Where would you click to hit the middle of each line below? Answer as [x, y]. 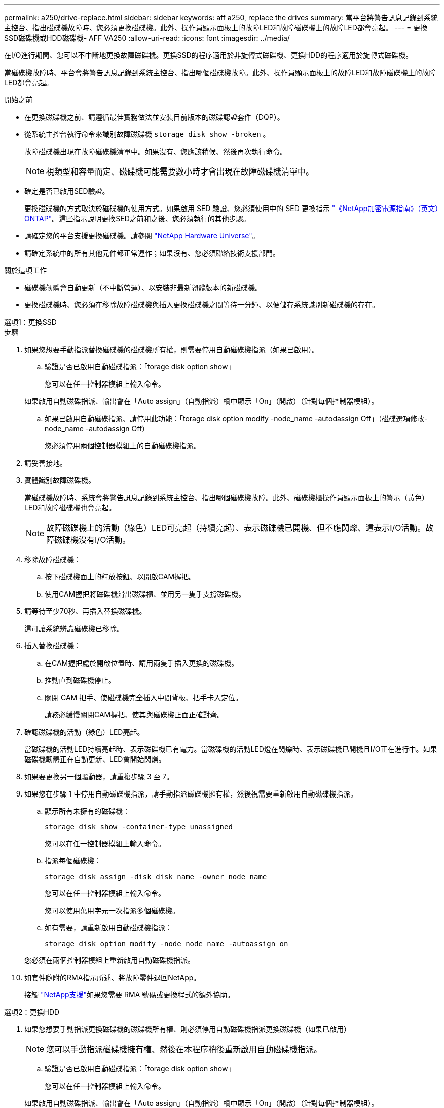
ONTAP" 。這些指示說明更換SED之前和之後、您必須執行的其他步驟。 [137, 218]
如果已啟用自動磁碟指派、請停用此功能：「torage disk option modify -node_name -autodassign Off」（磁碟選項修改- [236, 418]
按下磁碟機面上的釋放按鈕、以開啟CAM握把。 [120, 577]
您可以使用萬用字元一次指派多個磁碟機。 [112, 910]
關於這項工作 [25, 270]
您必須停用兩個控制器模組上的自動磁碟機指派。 [123, 446]
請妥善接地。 [46, 463]
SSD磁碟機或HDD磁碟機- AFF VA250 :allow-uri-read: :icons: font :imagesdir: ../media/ [147, 38]
